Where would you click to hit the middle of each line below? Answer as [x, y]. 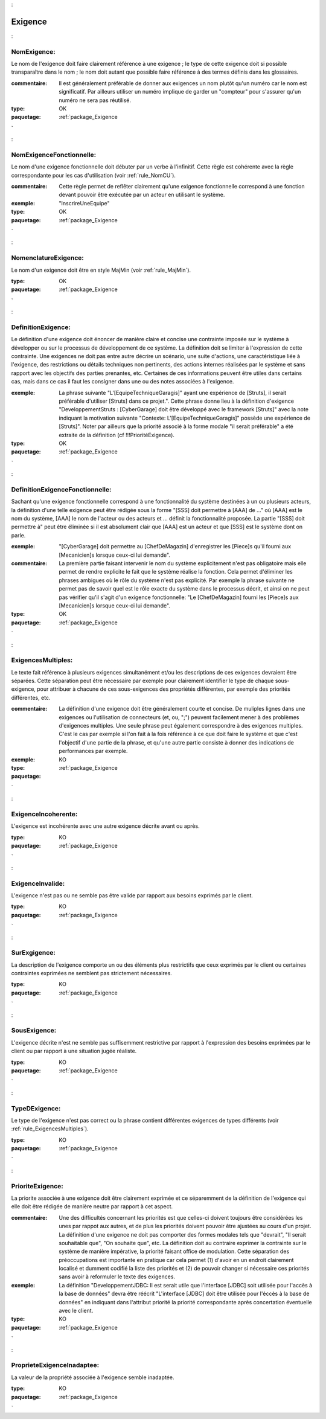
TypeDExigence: [36, 1108]
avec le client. [76, 1311]
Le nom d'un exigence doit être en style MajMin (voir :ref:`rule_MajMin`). [101, 270]
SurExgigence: [33, 953]
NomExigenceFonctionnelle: [54, 155]
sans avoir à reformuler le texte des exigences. [117, 1276]
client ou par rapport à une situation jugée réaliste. [74, 1051]
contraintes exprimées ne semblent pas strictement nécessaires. [91, 973]
